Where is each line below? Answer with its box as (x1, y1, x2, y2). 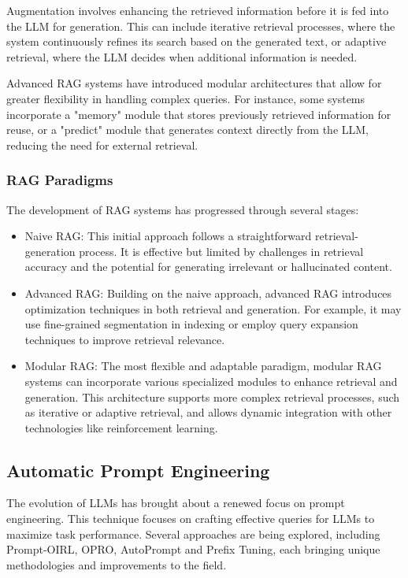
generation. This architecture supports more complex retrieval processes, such (24, 388, 400, 405)
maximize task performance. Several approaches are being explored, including (6, 525, 380, 542)
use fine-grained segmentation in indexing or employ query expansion (24, 316, 358, 332)
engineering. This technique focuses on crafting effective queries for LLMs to (6, 510, 375, 527)
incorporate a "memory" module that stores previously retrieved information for (6, 106, 391, 122)
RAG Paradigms (6, 170, 113, 190)
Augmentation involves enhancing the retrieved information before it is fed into (6, 2, 389, 18)
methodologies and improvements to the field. (6, 556, 227, 572)
